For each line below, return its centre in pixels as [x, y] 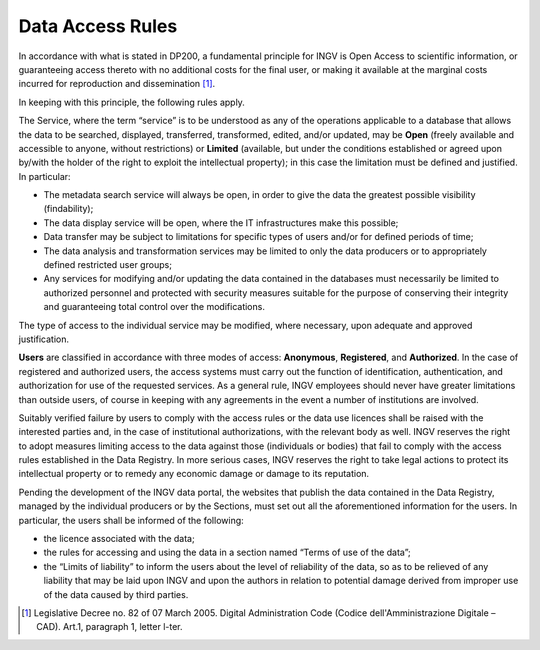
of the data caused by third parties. [116, 594]
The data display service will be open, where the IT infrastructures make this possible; [221, 222]
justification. [44, 339]
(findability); [68, 209]
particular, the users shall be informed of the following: [131, 520]
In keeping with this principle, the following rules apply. [131, 102]
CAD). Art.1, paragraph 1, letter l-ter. [109, 627]
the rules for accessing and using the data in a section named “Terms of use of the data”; [227, 552]
